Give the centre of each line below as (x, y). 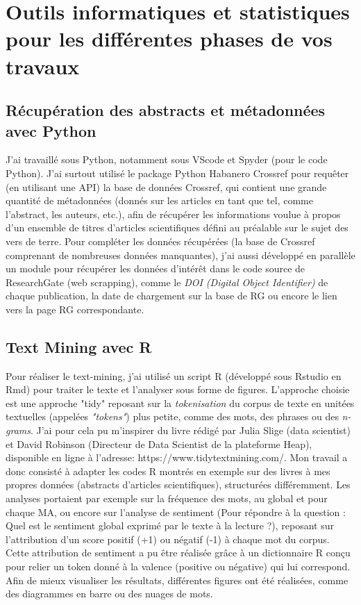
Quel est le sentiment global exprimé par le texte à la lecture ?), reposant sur (170, 525)
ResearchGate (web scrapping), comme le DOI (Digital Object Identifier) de (167, 282)
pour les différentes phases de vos (169, 39)
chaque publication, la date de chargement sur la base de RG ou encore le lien (171, 296)
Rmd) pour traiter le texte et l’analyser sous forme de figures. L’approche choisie (178, 389)
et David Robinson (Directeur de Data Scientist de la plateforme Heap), (159, 444)
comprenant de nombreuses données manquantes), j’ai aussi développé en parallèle (180, 255)
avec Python (51, 130)
